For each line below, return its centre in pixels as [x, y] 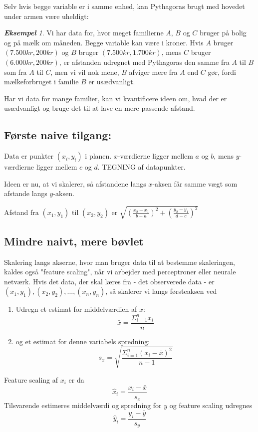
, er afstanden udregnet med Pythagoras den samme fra [144, 62]
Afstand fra [21, 212]
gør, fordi [222, 72]
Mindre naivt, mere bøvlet [74, 241]
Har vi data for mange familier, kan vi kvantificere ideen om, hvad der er [116, 98]
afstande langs [26, 193]
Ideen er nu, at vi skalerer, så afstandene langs [75, 183]
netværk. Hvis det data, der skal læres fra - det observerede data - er [109, 281]
